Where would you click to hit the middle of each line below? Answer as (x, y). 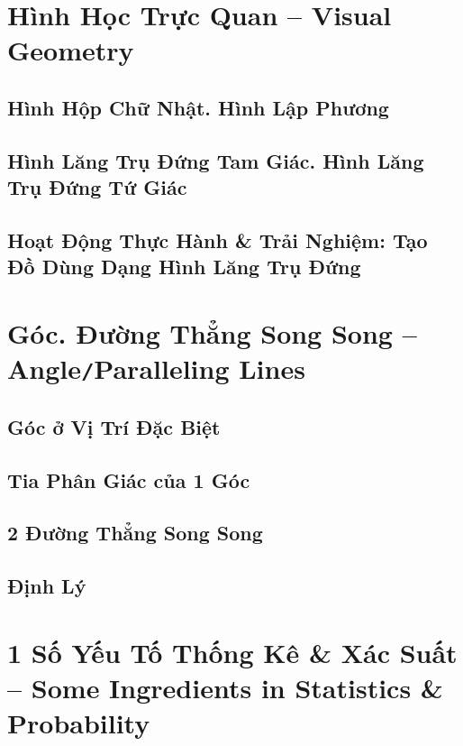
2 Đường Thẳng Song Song (135, 533)
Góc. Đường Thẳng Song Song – (212, 332)
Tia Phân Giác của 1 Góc (129, 479)
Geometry (71, 50)
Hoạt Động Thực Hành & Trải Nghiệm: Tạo (218, 239)
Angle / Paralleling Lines (156, 368)
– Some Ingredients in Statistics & (225, 687)
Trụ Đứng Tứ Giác (97, 187)
